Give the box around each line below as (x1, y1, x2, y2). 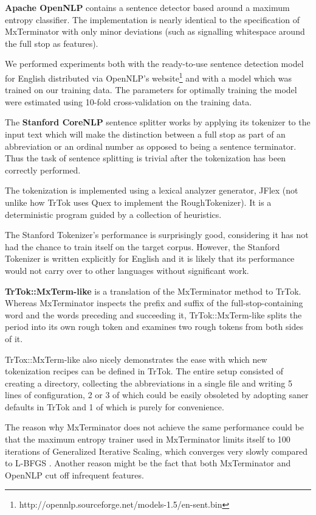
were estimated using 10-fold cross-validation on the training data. (5, 95, 252, 108)
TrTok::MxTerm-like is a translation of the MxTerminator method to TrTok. (5, 284, 301, 297)
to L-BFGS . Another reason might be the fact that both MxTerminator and (5, 457, 291, 469)
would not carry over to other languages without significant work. (5, 264, 249, 276)
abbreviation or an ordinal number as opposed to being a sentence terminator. (5, 139, 297, 152)
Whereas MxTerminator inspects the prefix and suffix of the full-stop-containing (5, 296, 303, 309)
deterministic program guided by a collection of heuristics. (5, 208, 222, 220)
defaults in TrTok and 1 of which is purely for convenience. (5, 400, 224, 413)
